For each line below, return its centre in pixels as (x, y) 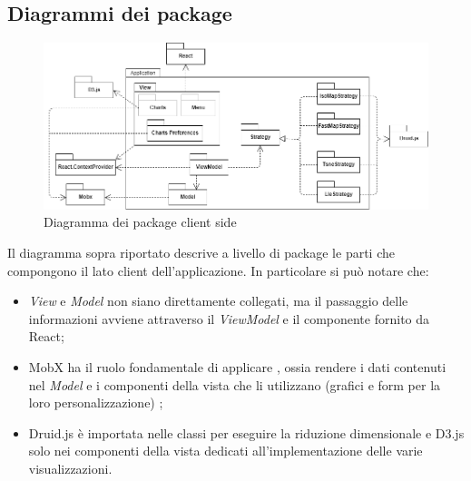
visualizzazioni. (70, 468)
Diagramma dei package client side (140, 222)
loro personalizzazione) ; (96, 402)
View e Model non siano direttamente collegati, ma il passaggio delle (218, 301)
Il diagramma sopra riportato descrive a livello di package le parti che (201, 252)
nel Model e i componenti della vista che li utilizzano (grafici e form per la (235, 384)
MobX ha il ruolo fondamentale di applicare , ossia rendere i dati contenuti (237, 366)
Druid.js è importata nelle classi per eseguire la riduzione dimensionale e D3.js (246, 432)
